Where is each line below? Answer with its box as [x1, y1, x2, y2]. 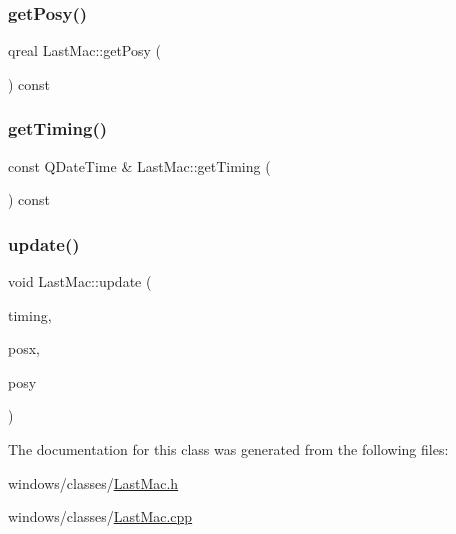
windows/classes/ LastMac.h [8, 472, 179, 493]
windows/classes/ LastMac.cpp [8, 506, 193, 527]
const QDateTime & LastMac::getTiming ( [8, 155, 271, 176]
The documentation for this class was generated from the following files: [8, 439, 449, 459]
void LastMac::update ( [8, 271, 152, 292]
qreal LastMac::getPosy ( [8, 40, 162, 61]
